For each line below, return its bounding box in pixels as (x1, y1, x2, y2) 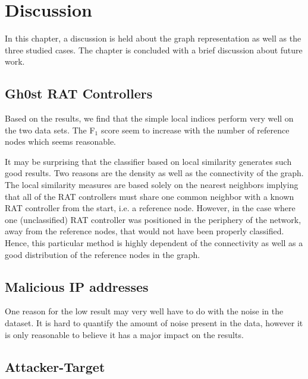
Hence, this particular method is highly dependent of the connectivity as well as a (5, 237, 303, 249)
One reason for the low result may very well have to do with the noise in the (5, 305, 284, 317)
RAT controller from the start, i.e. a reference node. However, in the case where (5, 202, 296, 214)
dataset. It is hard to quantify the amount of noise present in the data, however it (5, 317, 303, 329)
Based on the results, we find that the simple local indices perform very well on (5, 112, 294, 125)
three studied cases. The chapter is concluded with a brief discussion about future (5, 43, 303, 56)
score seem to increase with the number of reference (100, 123, 290, 136)
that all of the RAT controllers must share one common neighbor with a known (5, 190, 294, 202)
